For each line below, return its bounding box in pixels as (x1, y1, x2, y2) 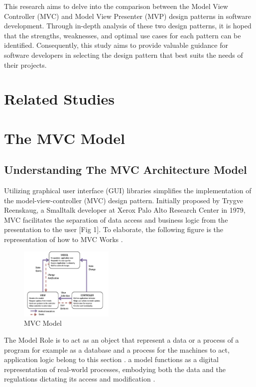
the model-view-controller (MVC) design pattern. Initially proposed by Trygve (4, 195, 243, 205)
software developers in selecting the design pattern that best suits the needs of (4, 49, 243, 60)
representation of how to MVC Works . (4, 234, 123, 245)
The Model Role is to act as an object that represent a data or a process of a (4, 335, 239, 345)
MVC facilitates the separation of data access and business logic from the (4, 214, 228, 225)
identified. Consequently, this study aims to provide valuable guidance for (4, 40, 228, 50)
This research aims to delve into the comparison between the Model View (4, 1, 228, 11)
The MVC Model (4, 128, 125, 148)
